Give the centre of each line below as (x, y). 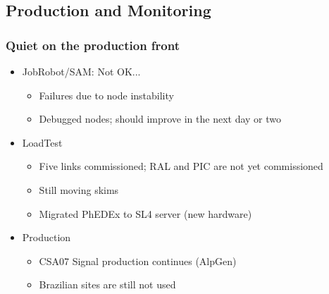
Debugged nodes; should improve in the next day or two (160, 119)
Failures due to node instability (106, 95)
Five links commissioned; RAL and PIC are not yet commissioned (181, 166)
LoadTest (42, 142)
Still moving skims (79, 189)
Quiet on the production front (93, 45)
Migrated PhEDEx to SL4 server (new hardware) (145, 213)
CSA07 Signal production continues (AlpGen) (138, 261)
